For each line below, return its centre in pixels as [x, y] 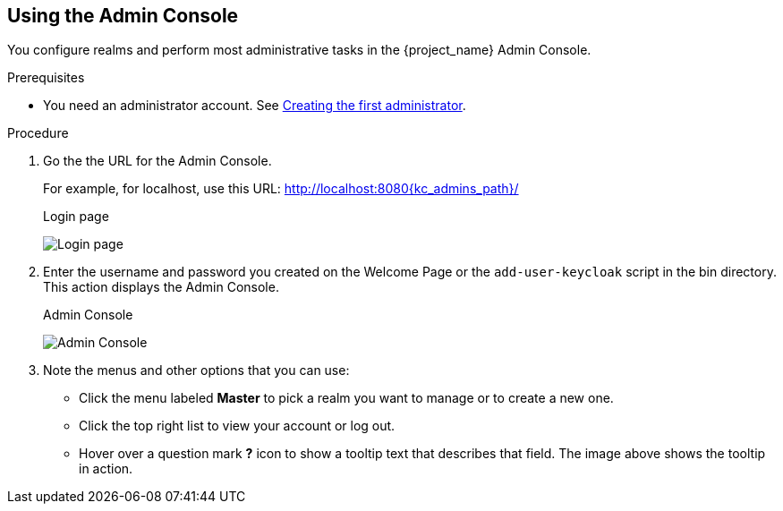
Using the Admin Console [123, 16]
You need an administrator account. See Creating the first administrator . [255, 106]
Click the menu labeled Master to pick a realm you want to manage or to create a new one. [346, 398]
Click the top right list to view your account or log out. [237, 426]
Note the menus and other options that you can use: [196, 370]
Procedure [38, 133]
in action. [106, 469]
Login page [76, 217]
